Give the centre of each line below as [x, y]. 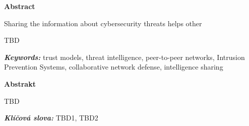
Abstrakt [20, 83]
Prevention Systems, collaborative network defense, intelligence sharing [114, 67]
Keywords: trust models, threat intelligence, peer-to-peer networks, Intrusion [125, 57]
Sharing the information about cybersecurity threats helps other [103, 23]
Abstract [20, 6]
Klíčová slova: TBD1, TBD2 [51, 118]
